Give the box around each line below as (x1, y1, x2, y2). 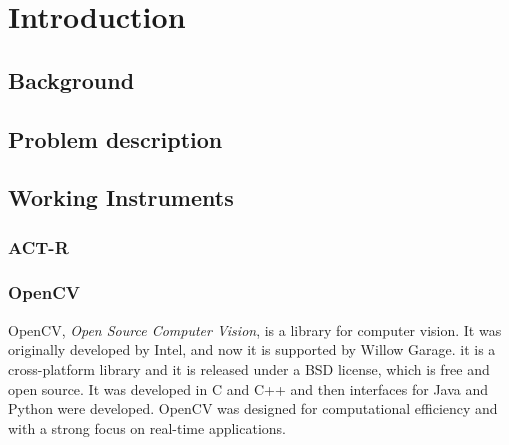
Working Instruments (8, 182, 234, 213)
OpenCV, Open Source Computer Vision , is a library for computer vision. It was (8, 319, 502, 340)
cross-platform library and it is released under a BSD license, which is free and (8, 358, 490, 379)
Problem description (8, 123, 223, 154)
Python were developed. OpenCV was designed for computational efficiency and (8, 398, 498, 419)
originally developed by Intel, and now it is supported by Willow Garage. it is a (8, 339, 496, 360)
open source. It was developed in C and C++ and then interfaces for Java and (8, 378, 489, 399)
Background (8, 64, 135, 95)
